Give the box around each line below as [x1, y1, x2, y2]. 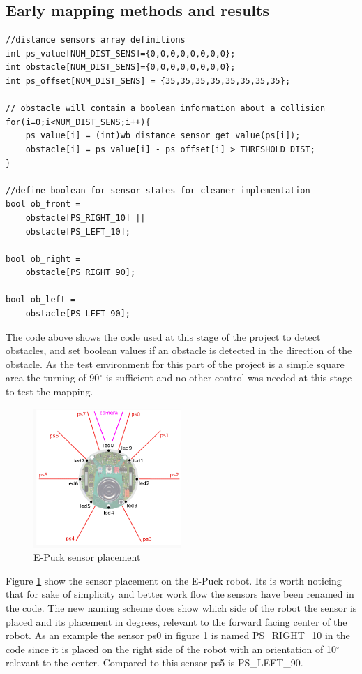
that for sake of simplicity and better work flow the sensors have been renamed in [6, 587, 354, 601]
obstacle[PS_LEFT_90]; [25, 309, 130, 319]
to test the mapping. [6, 384, 93, 399]
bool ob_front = [6, 199, 81, 210]
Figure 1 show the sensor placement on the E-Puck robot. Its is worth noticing [6, 573, 342, 587]
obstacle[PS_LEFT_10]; [25, 226, 130, 237]
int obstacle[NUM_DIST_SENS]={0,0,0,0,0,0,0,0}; [6, 62, 236, 73]
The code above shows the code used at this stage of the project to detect [6, 329, 321, 344]
